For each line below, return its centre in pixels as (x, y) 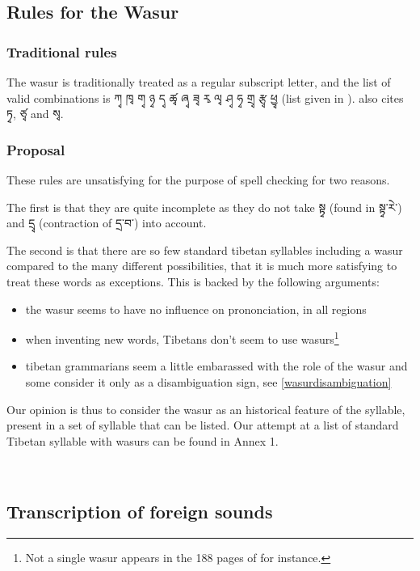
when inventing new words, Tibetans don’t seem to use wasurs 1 (182, 338)
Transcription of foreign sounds (140, 512)
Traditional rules (62, 51)
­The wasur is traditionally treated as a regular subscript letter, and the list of (199, 82)
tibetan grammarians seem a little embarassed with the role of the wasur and (216, 366)
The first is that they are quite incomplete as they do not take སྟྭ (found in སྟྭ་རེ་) (204, 207)
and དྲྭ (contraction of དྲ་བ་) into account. (107, 223)
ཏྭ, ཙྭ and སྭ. (35, 114)
